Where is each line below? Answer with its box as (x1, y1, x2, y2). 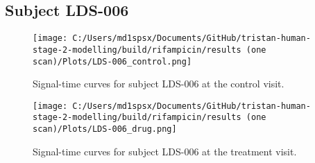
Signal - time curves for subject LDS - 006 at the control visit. (33, 76, 284, 91)
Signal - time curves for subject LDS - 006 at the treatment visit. (33, 144, 297, 158)
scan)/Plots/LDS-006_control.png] (33, 56, 192, 67)
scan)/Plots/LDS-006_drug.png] (33, 124, 177, 135)
